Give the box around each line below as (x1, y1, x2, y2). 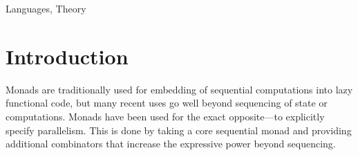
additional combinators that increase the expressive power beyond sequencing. (6, 136, 336, 151)
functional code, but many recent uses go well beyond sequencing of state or (6, 95, 328, 110)
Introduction (6, 42, 129, 70)
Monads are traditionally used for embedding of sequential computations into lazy (6, 82, 353, 96)
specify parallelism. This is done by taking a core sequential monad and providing (6, 122, 352, 137)
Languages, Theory (6, 1, 86, 15)
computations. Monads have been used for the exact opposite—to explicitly (6, 109, 325, 123)
